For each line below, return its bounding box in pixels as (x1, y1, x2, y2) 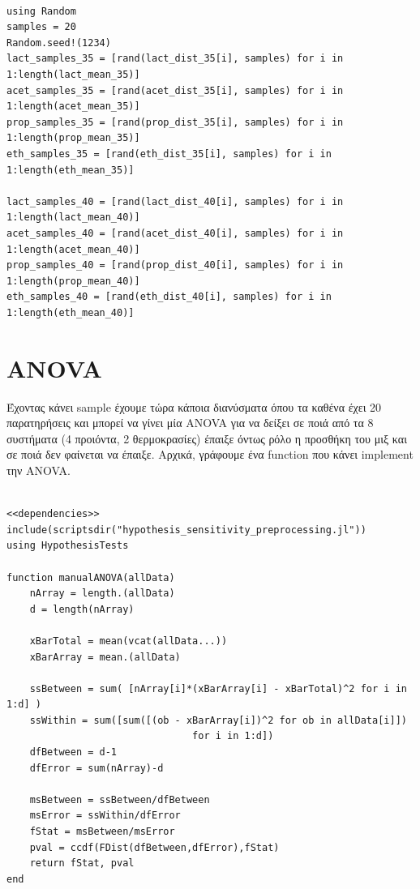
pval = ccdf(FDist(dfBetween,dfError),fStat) (29, 841, 280, 853)
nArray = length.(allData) (29, 588, 175, 600)
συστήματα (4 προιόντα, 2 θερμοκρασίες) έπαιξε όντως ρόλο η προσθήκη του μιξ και (6, 430, 407, 447)
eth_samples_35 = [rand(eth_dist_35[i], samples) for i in (6, 147, 332, 160)
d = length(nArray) (29, 603, 135, 615)
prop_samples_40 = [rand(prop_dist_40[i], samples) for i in (6, 259, 344, 271)
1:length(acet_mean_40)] (6, 243, 140, 255)
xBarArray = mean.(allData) (29, 651, 181, 663)
